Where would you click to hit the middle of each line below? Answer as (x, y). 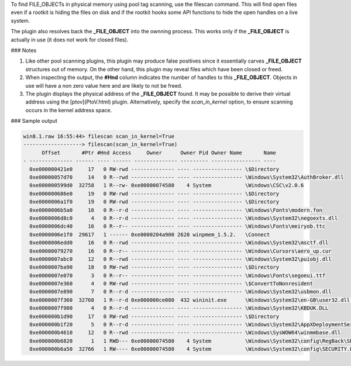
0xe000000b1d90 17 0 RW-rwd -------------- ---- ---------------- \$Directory (154, 316)
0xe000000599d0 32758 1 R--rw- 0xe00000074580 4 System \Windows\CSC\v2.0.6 (167, 185)
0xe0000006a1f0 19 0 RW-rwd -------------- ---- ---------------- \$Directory (154, 202)
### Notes (24, 50)
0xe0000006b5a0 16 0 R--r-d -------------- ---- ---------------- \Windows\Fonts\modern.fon (176, 210)
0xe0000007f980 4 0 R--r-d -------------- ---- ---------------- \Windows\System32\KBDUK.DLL (179, 308)
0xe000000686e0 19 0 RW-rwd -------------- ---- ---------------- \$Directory (154, 194)
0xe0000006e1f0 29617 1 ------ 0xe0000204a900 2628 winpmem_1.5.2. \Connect (150, 234)
